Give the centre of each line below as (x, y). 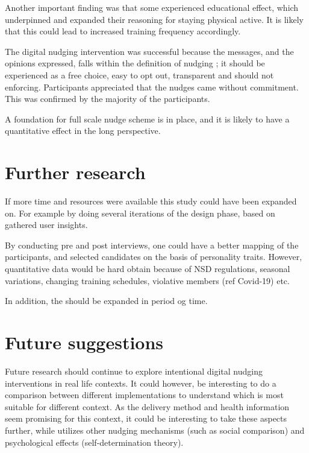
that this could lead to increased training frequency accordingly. (123, 31)
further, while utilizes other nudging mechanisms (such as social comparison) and (155, 430)
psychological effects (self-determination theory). (94, 442)
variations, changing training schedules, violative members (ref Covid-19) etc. (147, 280)
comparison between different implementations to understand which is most (144, 395)
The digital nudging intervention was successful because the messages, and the (149, 51)
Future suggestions (84, 342)
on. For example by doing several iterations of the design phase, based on (140, 213)
